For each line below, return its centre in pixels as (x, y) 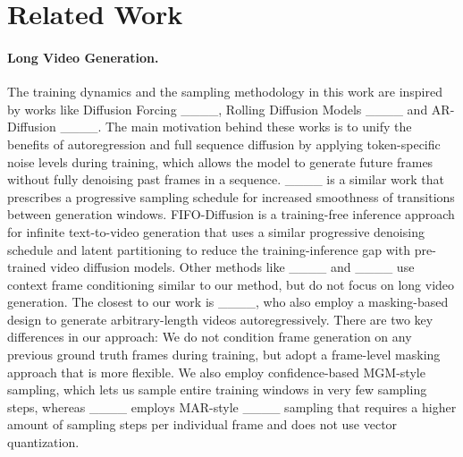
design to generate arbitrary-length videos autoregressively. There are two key (220, 319)
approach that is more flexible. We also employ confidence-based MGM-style (216, 372)
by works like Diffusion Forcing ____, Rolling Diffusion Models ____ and (218, 109)
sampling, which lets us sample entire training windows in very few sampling (217, 389)
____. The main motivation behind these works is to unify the (236, 127)
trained (27, 267)
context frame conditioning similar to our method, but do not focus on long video (231, 284)
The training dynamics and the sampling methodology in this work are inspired (225, 92)
